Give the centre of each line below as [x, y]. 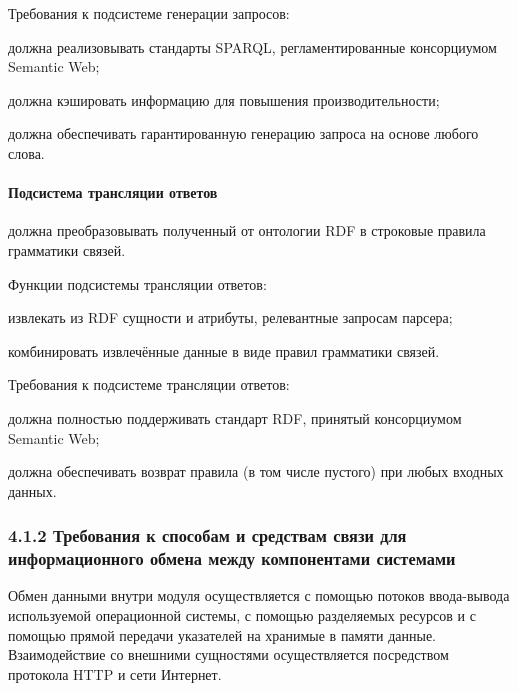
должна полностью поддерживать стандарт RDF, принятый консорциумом [235, 417]
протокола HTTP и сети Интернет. [115, 673]
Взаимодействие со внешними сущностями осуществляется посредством [228, 654]
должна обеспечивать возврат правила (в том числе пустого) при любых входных [256, 471]
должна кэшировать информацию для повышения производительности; [224, 99]
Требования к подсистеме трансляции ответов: [149, 384]
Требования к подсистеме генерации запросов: [149, 13]
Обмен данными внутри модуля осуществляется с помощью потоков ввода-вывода [259, 595]
